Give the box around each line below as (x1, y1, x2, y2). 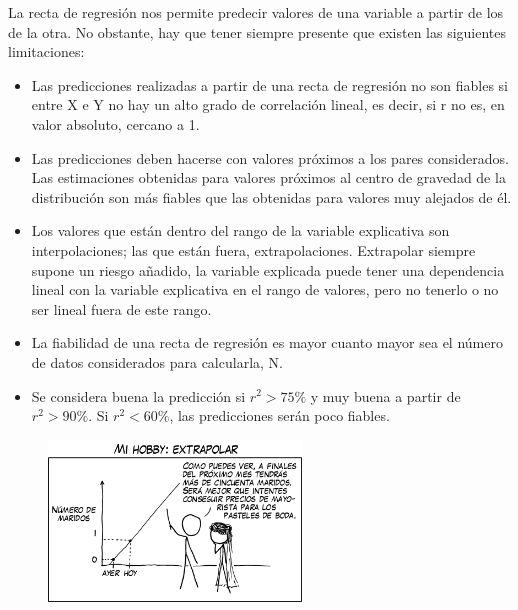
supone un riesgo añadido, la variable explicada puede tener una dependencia (31, 259, 505, 280)
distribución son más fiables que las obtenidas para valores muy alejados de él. (31, 186, 512, 207)
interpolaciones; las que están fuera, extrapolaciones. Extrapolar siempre (31, 239, 476, 260)
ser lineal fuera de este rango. (31, 298, 212, 319)
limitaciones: (8, 41, 85, 62)
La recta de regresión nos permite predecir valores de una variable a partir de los (8, 2, 504, 22)
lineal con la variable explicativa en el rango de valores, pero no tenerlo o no (31, 279, 499, 300)
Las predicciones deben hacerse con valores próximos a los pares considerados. (31, 147, 509, 168)
